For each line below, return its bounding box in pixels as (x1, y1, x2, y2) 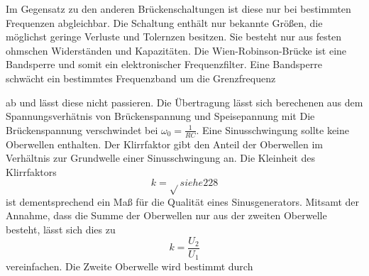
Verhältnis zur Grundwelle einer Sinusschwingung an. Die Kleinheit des (6, 150, 315, 165)
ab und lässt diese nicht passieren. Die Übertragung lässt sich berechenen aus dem (6, 94, 363, 109)
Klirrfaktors (6, 164, 57, 179)
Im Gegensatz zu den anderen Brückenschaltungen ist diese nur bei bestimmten (6, 1, 351, 16)
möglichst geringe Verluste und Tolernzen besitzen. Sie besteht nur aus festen (6, 29, 342, 44)
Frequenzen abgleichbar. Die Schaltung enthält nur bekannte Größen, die (6, 15, 323, 30)
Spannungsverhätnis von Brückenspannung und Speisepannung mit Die (6, 109, 315, 123)
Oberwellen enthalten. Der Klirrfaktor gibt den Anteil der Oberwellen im (6, 136, 323, 151)
